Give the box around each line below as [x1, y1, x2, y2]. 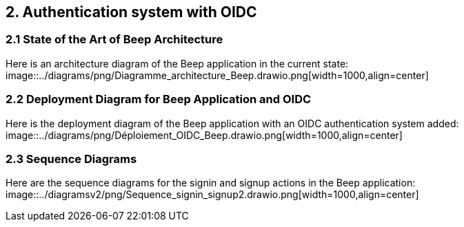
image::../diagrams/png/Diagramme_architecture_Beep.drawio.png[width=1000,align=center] [6, 69, 429, 81]
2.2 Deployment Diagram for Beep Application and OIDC [6, 92, 312, 107]
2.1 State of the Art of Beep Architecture [6, 32, 223, 47]
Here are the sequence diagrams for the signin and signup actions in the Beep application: [6, 177, 416, 189]
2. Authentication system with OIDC [6, 3, 257, 21]
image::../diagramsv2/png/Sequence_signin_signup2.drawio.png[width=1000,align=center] [6, 188, 419, 201]
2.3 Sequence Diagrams [6, 151, 137, 166]
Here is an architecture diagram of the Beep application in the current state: [6, 57, 349, 69]
